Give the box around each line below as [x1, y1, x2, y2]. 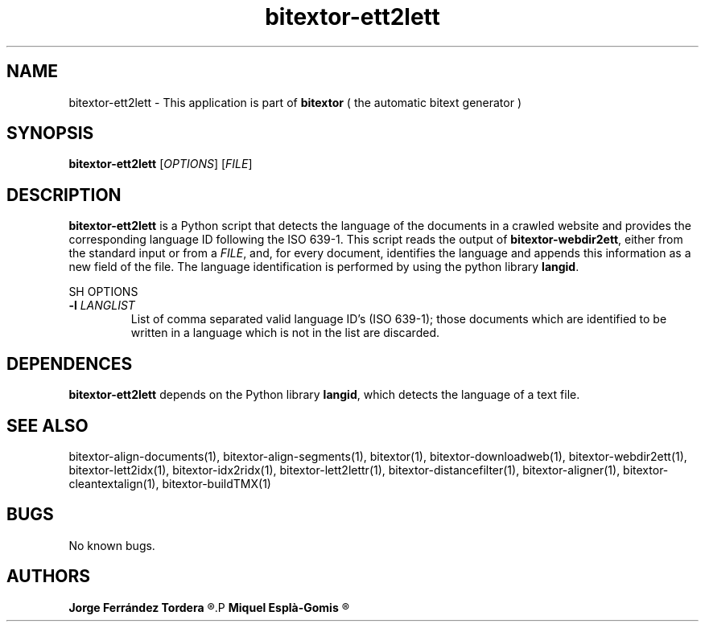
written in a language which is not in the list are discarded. [130, 326, 439, 340]
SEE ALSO [6, 415, 89, 436]
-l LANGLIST [68, 298, 135, 313]
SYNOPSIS [6, 123, 94, 144]
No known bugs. [68, 538, 155, 552]
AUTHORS [6, 566, 91, 587]
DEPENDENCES [6, 353, 133, 374]
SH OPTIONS [68, 285, 138, 299]
